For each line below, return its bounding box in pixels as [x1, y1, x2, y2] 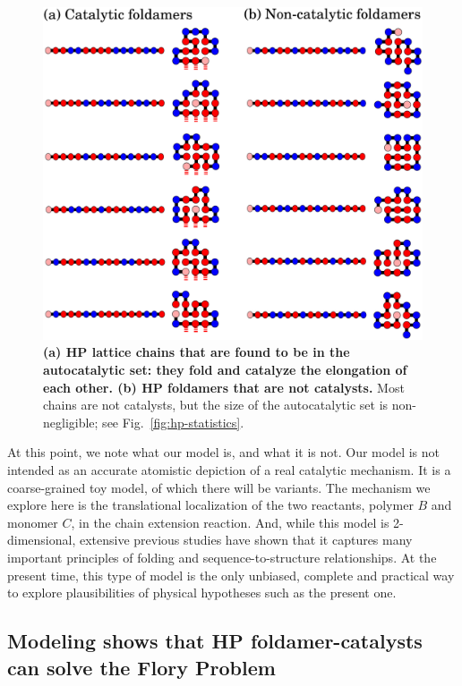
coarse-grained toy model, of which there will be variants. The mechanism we [7, 478, 431, 496]
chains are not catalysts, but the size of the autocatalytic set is [43, 395, 389, 414]
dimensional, [7, 530, 76, 549]
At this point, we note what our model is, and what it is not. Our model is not [7, 443, 440, 462]
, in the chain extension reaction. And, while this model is [71, 512, 389, 531]
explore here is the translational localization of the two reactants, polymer [7, 495, 414, 514]
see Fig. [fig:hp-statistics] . [102, 412, 244, 431]
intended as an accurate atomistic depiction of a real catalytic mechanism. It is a [7, 460, 451, 479]
